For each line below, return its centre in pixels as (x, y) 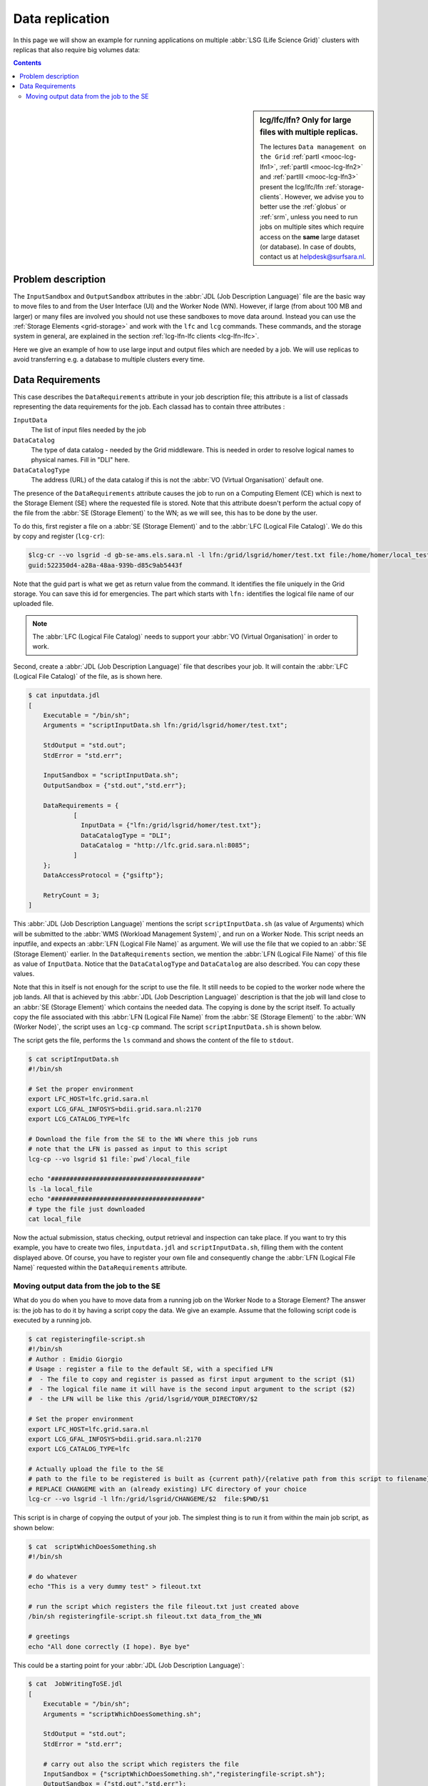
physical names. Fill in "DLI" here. (80, 460)
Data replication (61, 19)
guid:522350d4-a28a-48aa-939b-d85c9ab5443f (106, 565)
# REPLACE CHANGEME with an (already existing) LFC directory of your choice (167, 1489)
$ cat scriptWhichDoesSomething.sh (92, 1546)
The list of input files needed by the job (88, 430)
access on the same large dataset (310, 236)
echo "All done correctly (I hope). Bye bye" (109, 1646)
